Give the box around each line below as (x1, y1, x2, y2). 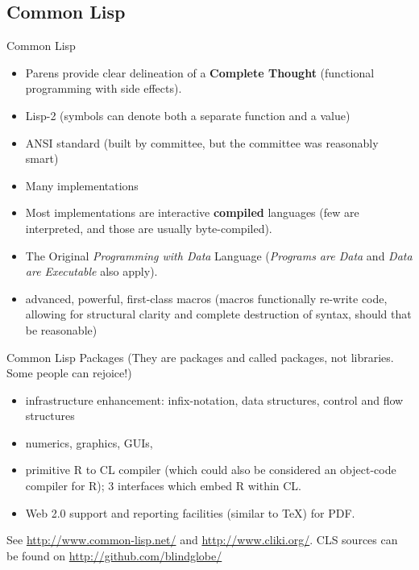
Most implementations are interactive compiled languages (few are (25, 204, 359, 221)
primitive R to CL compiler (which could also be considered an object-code (25, 461, 396, 478)
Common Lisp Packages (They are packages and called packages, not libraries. (6, 348, 394, 365)
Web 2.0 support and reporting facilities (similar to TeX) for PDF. (25, 504, 355, 521)
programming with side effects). (25, 80, 182, 97)
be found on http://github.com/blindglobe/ (6, 547, 222, 564)
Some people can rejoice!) (6, 364, 132, 381)
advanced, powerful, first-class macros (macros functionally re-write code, (25, 289, 388, 306)
